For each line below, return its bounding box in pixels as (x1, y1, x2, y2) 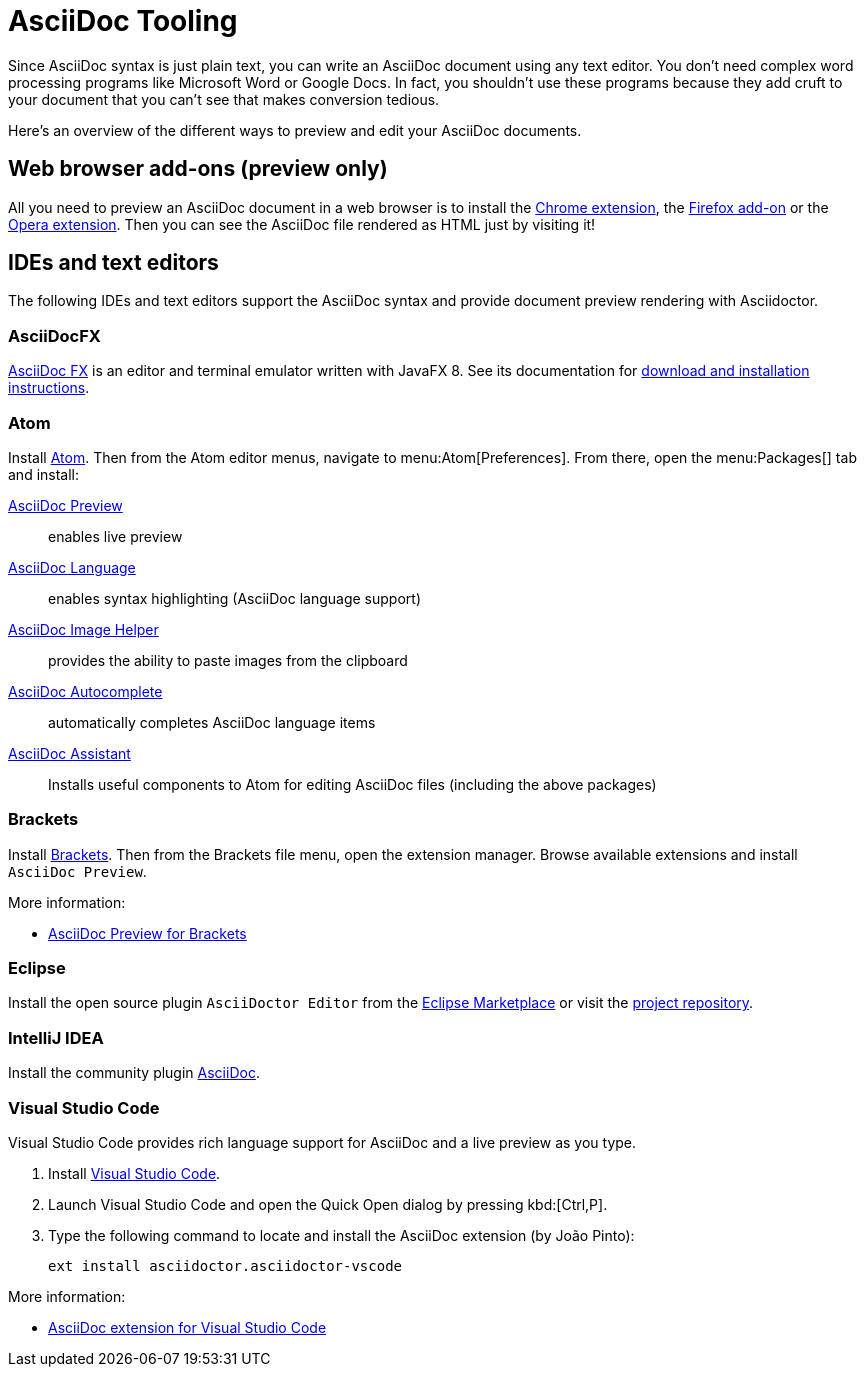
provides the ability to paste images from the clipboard (48, 651, 408, 669)
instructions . (8, 379, 90, 397)
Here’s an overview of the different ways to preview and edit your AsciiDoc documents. (8, 121, 582, 139)
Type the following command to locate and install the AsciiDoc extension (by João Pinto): (48, 1226, 635, 1244)
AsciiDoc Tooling (8, 4, 238, 38)
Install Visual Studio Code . (48, 1164, 221, 1182)
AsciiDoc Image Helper (8, 620, 159, 638)
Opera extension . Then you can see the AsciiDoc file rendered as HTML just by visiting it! (8, 215, 596, 233)
